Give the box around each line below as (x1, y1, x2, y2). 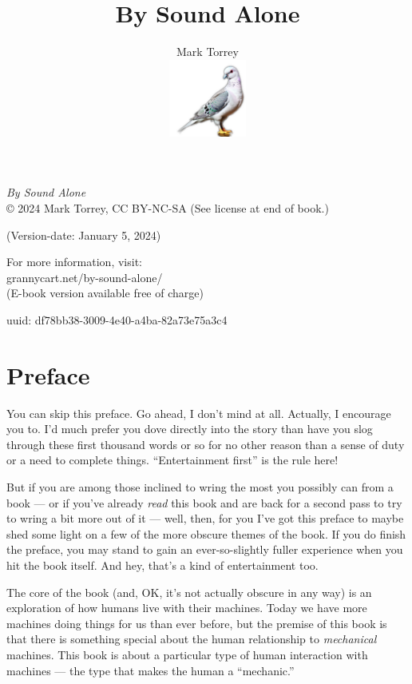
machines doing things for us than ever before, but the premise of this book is (6, 614, 387, 631)
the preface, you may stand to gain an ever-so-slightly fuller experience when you (6, 541, 403, 558)
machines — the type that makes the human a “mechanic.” (6, 662, 295, 678)
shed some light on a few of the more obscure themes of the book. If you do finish (6, 525, 406, 542)
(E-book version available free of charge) (6, 284, 204, 301)
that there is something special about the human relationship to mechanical (6, 630, 377, 647)
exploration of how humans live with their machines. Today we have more (6, 599, 367, 616)
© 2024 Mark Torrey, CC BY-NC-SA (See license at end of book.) (6, 199, 329, 216)
